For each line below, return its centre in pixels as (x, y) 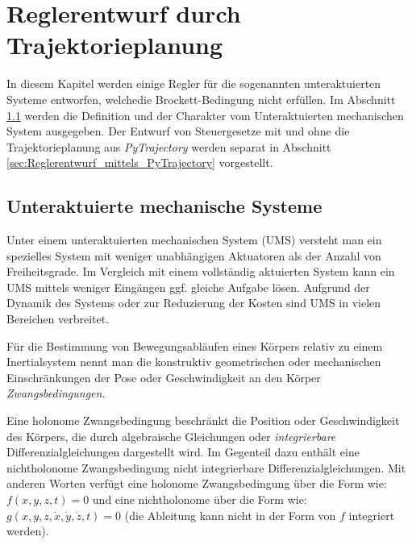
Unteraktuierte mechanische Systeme (164, 206)
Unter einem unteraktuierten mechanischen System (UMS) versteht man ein (194, 240)
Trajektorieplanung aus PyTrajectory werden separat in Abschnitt (169, 146)
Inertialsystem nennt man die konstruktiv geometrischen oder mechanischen (194, 362)
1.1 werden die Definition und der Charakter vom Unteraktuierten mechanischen (205, 115)
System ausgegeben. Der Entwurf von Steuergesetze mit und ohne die (178, 131)
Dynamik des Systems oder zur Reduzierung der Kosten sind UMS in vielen (194, 303)
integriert (372, 515)
